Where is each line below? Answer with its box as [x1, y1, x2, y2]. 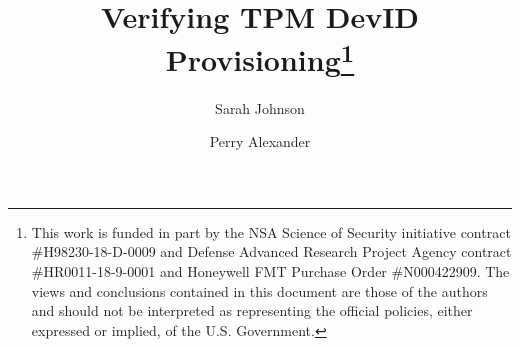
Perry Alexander [209, 131, 311, 152]
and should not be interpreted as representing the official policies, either [31, 300, 473, 321]
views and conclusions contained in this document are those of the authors [31, 280, 488, 301]
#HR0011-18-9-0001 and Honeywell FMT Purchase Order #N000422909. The [31, 261, 510, 282]
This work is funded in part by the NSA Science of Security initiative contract [31, 221, 511, 242]
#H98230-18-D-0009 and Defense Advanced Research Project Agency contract [31, 241, 512, 262]
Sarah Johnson [215, 97, 305, 118]
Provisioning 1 [165, 35, 355, 80]
